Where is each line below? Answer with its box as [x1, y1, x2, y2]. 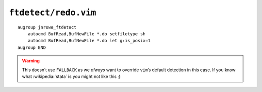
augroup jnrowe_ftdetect [17, 24, 77, 30]
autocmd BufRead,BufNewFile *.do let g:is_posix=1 [27, 38, 151, 44]
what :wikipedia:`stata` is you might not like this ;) [22, 73, 121, 79]
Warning [22, 58, 40, 64]
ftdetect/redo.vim [9, 7, 97, 18]
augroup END [17, 45, 46, 50]
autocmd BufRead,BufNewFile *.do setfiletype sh [27, 31, 146, 36]
